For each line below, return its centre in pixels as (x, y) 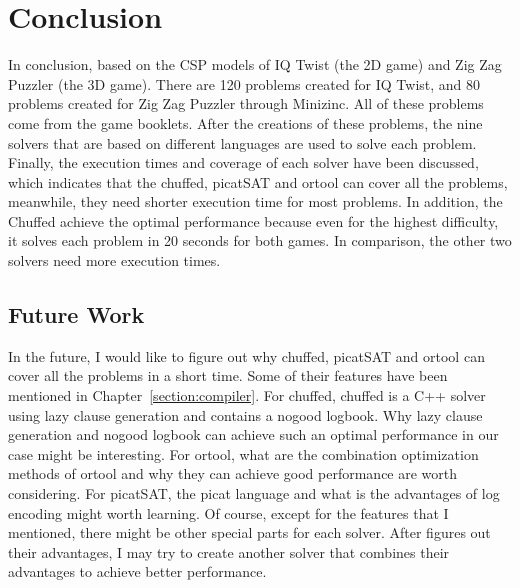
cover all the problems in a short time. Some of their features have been (228, 375)
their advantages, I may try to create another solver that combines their (229, 551)
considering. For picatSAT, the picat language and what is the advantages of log (254, 493)
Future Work (76, 314)
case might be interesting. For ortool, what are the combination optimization (243, 453)
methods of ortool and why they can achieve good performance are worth (233, 473)
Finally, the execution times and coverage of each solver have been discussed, (243, 162)
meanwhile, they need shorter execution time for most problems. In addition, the (255, 201)
